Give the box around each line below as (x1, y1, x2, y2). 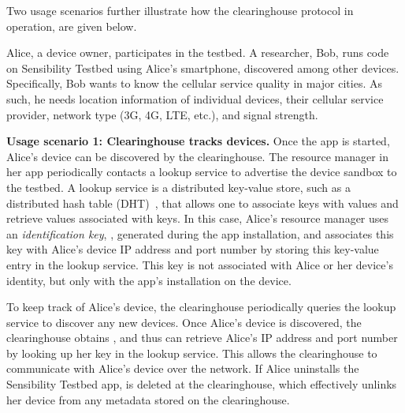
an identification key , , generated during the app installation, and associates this (6, 225, 394, 242)
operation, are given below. (6, 17, 137, 34)
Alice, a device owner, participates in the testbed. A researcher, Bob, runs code (6, 44, 389, 61)
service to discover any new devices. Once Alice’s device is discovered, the (6, 314, 362, 330)
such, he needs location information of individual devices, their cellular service (6, 90, 384, 107)
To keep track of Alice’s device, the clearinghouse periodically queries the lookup (6, 298, 396, 315)
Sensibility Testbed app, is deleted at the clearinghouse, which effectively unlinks (6, 376, 397, 392)
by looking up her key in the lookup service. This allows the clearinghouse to (6, 344, 377, 361)
